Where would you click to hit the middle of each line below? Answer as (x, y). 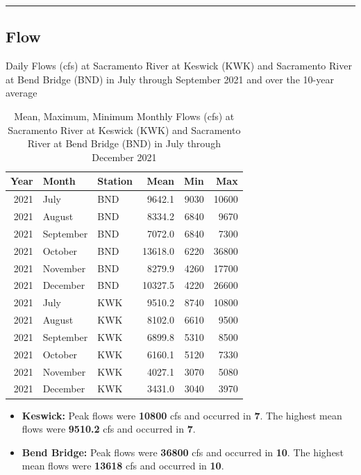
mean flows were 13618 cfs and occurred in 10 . (123, 466)
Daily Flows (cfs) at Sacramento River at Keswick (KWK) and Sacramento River (179, 66)
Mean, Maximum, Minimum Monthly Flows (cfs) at (124, 116)
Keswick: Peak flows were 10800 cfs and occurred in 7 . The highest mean (182, 415)
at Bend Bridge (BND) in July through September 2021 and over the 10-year (170, 79)
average (22, 93)
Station (115, 181)
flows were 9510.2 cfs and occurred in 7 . (109, 429)
